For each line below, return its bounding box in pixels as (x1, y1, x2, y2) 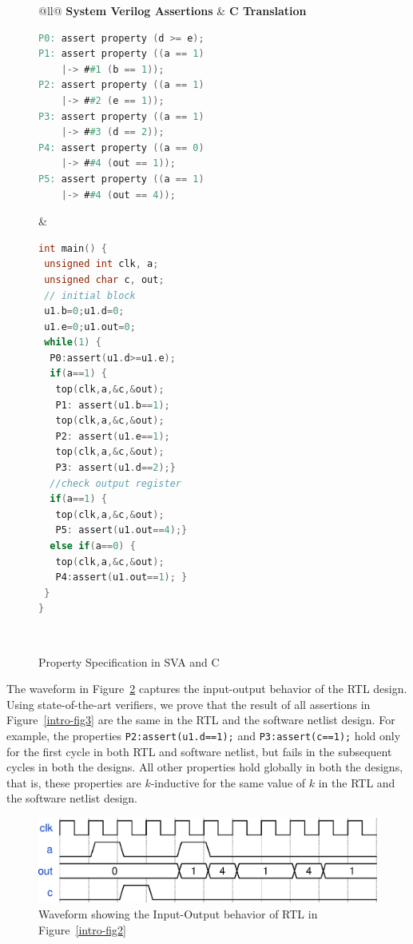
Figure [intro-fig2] (38, 921, 126, 938)
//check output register (50, 477, 181, 489)
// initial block (44, 289, 136, 301)
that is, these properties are (6, 774, 141, 791)
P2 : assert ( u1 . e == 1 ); (55, 430, 170, 442)
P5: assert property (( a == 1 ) (38, 173, 205, 185)
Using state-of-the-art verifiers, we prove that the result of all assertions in (6, 695, 371, 712)
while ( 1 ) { (44, 337, 101, 349)
